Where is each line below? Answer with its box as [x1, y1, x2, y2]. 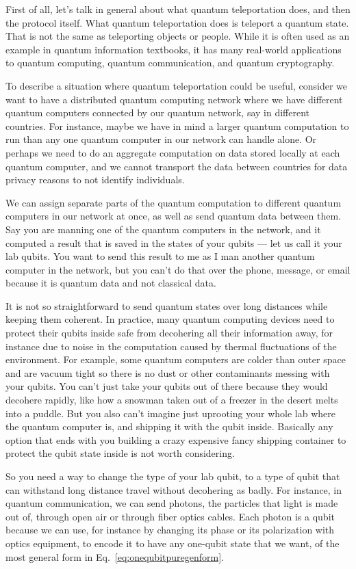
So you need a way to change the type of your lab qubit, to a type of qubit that [5, 469, 340, 483]
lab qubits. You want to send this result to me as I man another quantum [5, 249, 315, 263]
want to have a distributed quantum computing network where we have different [5, 92, 343, 106]
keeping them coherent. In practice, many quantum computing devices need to [5, 312, 335, 326]
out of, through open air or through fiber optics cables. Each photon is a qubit [5, 509, 335, 523]
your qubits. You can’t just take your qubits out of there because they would [5, 379, 328, 393]
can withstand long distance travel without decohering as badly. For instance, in [5, 482, 342, 497]
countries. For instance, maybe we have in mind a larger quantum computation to [5, 118, 349, 133]
